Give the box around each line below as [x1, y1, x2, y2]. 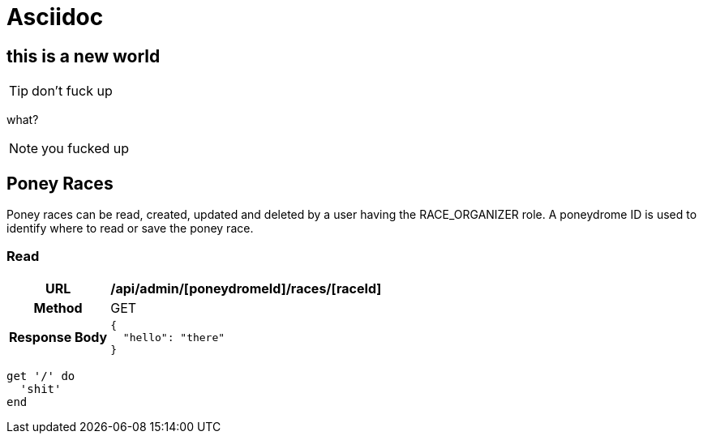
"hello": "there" [122, 331, 225, 344]
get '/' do [6, 369, 75, 382]
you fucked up [41, 140, 130, 157]
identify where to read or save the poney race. [6, 221, 254, 236]
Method [33, 299, 83, 316]
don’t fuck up [32, 83, 113, 100]
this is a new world [6, 45, 161, 66]
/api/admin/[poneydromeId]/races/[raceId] [110, 280, 382, 297]
